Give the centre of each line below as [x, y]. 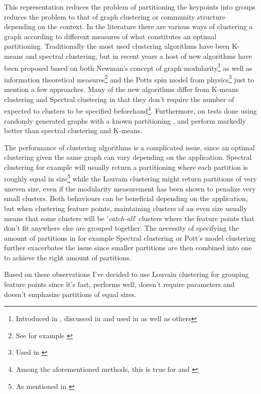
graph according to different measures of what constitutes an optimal [110, 36]
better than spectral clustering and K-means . [73, 130]
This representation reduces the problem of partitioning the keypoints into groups [130, 7]
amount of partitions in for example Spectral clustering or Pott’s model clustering [130, 237]
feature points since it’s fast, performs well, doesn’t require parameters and [119, 284]
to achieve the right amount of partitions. [68, 257]
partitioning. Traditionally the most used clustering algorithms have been [117, 46]
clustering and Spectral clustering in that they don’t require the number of [119, 99]
